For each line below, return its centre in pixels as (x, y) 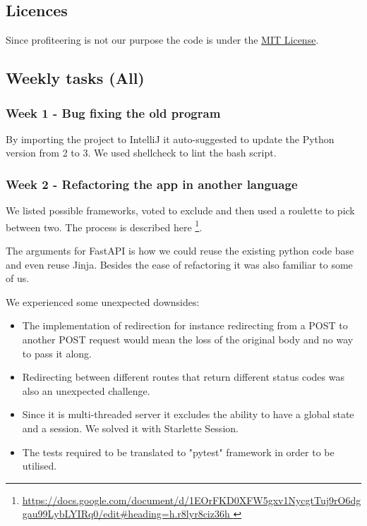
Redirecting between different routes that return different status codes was (183, 377)
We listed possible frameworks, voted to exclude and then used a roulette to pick (180, 210)
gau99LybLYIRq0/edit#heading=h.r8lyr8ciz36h (126, 514)
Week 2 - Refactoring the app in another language (152, 184)
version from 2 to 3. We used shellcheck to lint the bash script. (141, 153)
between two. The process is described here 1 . (104, 226)
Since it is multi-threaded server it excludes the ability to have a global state (188, 414)
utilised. (40, 466)
